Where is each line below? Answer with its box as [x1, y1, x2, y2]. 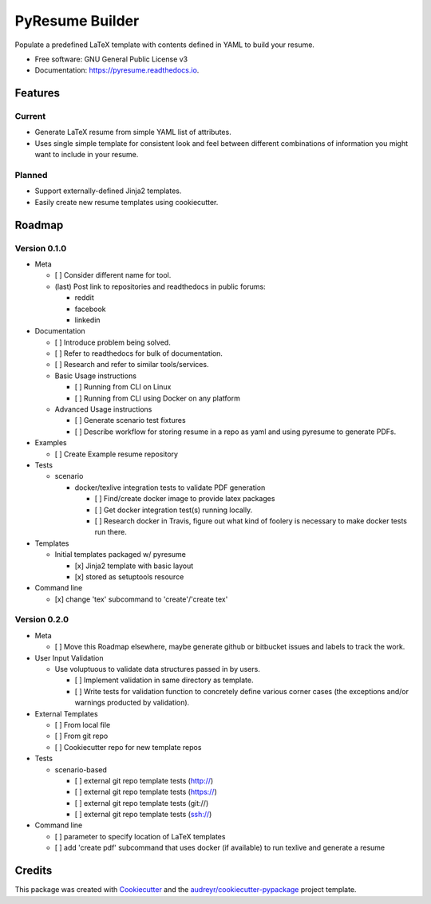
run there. [94, 527, 128, 537]
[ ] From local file [54, 720, 111, 729]
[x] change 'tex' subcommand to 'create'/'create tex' [54, 594, 228, 604]
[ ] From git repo [54, 731, 109, 741]
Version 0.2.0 [14, 614, 69, 626]
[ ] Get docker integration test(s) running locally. [94, 505, 253, 515]
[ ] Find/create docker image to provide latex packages [94, 494, 275, 503]
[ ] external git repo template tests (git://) [74, 798, 209, 807]
